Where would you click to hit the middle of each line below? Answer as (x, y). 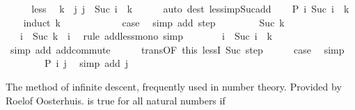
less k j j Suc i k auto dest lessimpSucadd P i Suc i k (190, 8)
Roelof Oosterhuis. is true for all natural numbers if (116, 100)
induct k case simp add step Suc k (154, 22)
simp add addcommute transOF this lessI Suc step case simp (177, 49)
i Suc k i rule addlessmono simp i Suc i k (146, 36)
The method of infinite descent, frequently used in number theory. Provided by (174, 86)
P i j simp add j (86, 63)
